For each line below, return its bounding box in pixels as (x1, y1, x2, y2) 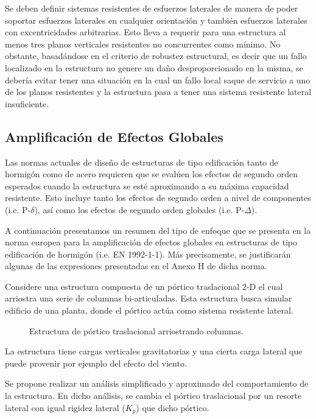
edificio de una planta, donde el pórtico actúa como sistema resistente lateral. (5, 304, 293, 317)
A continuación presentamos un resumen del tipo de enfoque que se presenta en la (5, 224, 311, 236)
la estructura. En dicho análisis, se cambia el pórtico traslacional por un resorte (5, 389, 302, 402)
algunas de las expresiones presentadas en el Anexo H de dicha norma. (5, 259, 267, 272)
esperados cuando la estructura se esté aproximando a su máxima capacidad (5, 179, 289, 192)
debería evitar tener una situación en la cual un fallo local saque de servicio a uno (5, 73, 311, 86)
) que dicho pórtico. (136, 401, 209, 414)
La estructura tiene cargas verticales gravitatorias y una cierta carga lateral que (5, 345, 303, 357)
